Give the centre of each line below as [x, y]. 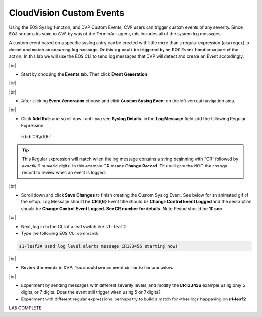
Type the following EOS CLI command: [59, 233]
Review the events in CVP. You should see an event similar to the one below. [97, 267]
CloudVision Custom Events [67, 13]
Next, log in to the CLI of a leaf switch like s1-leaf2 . [74, 226]
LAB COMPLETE [25, 308]
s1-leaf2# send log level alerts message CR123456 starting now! [98, 246]
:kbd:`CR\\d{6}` [36, 136]
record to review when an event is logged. [64, 173]
